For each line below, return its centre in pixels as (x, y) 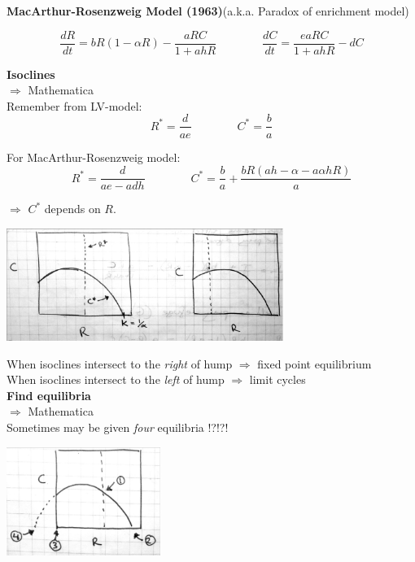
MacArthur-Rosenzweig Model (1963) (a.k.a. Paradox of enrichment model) (208, 11)
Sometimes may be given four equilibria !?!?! (118, 427)
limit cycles (277, 379)
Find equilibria (49, 395)
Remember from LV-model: (74, 105)
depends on (72, 209)
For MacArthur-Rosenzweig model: (94, 157)
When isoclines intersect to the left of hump (116, 379)
